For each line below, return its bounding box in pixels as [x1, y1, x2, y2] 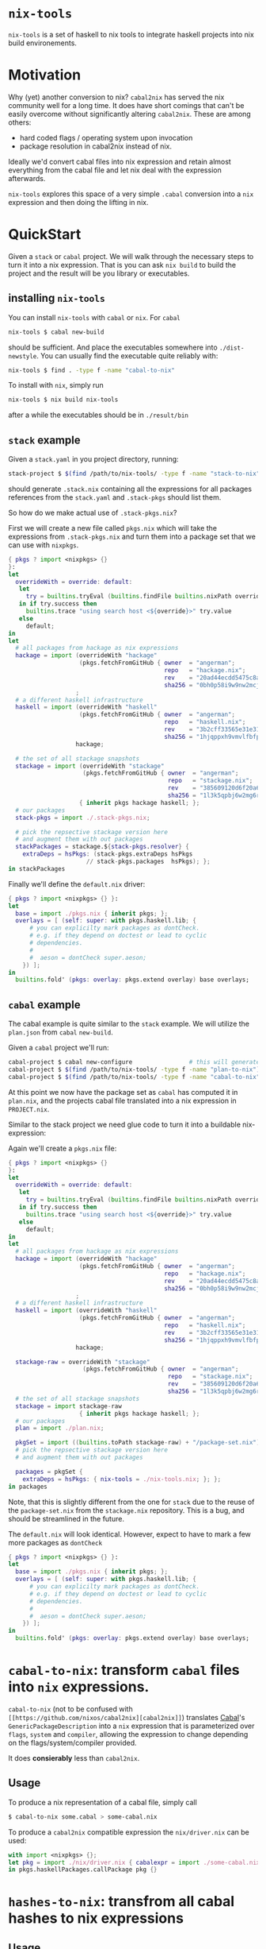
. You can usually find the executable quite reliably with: [36, 350, 218, 360]
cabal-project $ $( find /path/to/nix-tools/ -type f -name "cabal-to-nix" [8, 1073, 260, 1081]
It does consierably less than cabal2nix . [8, 1753, 140, 1762]
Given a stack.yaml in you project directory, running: [8, 454, 180, 464]
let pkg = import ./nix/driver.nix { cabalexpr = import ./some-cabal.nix [8, 1858, 260, 1866]
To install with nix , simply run [8, 381, 104, 390]
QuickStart [8, 226, 82, 244]
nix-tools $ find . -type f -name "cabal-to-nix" [8, 366, 176, 374]
